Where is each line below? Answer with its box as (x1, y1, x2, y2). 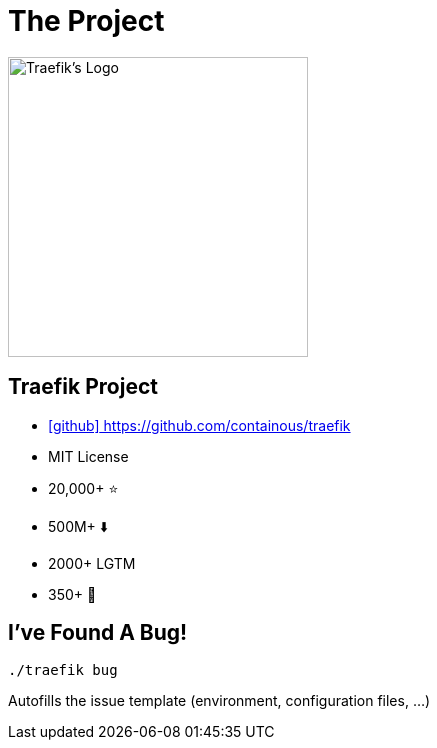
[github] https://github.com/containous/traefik (48, 416, 351, 434)
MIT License (48, 447, 129, 465)
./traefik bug (8, 662, 118, 679)
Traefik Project (8, 374, 158, 400)
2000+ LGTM (48, 554, 136, 572)
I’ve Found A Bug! (8, 620, 188, 646)
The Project (8, 4, 165, 38)
